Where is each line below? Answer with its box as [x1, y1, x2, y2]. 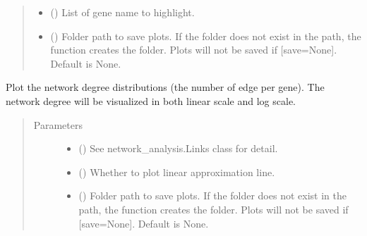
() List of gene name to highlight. [50, 5, 195, 19]
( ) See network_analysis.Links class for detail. [78, 141, 278, 156]
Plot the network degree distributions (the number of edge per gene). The [6, 80, 325, 94]
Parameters [33, 117, 83, 132]
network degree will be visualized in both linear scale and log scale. [6, 93, 296, 108]
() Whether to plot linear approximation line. [78, 164, 275, 179]
